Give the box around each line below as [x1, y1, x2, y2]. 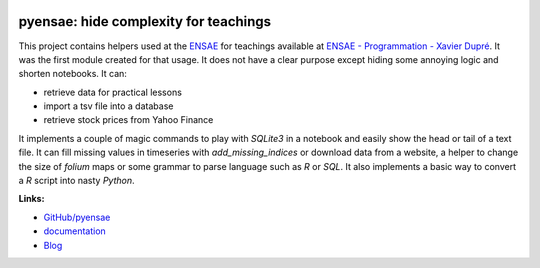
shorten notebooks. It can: [18, 68, 127, 80]
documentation [43, 225, 107, 237]
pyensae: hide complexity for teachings [18, 13, 272, 30]
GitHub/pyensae [43, 211, 111, 223]
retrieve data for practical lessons [43, 86, 182, 98]
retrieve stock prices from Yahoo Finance [43, 114, 214, 126]
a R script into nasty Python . [18, 175, 135, 187]
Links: [18, 193, 45, 205]
